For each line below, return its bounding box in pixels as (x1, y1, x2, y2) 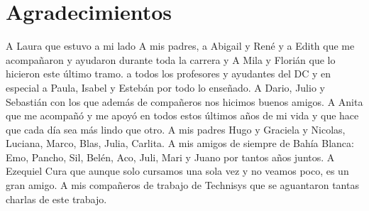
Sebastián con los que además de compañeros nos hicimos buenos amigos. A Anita (6, 94, 363, 109)
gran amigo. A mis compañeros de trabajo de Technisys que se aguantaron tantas (6, 178, 359, 193)
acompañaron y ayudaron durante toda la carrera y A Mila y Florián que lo (6, 52, 336, 67)
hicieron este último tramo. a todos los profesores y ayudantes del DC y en (6, 66, 331, 81)
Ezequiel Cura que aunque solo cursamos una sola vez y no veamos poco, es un (6, 163, 349, 178)
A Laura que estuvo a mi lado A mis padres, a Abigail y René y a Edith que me (6, 38, 355, 53)
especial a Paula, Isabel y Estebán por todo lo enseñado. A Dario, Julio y (6, 80, 325, 94)
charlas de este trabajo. (6, 191, 107, 206)
